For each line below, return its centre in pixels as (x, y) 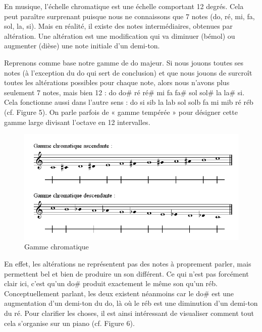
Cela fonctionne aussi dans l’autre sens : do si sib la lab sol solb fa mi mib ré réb (129, 102)
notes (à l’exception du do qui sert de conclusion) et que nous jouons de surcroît (128, 72)
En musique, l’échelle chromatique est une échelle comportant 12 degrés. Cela (124, 6)
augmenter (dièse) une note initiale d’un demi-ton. (82, 46)
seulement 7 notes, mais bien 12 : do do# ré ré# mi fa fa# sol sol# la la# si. (124, 92)
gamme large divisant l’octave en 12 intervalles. (77, 122)
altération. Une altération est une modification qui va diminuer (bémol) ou (120, 36)
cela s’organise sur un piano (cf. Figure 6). (69, 323)
